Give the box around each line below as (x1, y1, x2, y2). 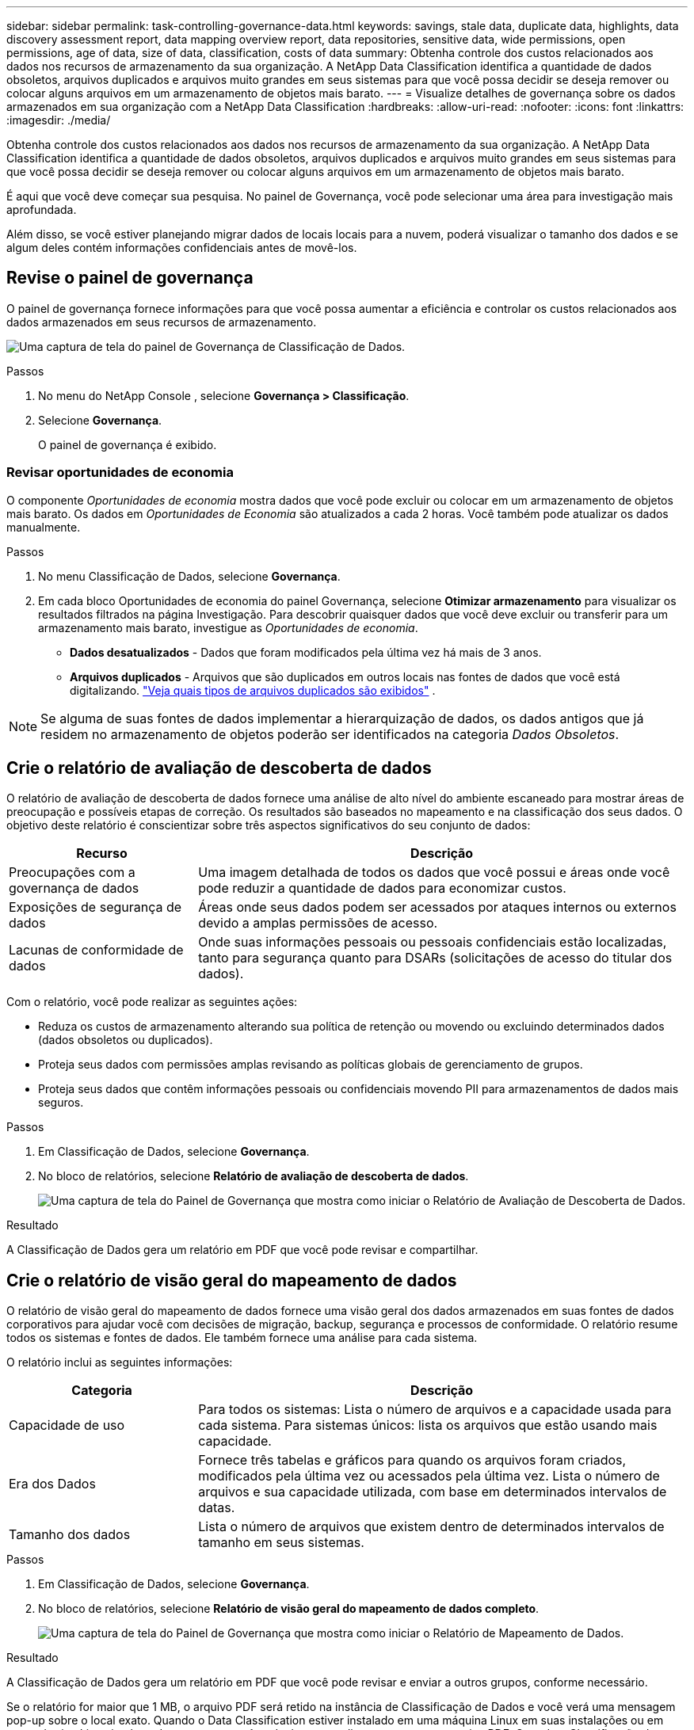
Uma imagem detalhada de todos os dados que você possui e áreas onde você (198, 864, 670, 881)
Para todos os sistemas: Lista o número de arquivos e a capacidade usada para (198, 1401, 672, 1418)
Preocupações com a (9, 864, 135, 881)
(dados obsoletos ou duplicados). (38, 1033, 213, 1047)
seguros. (38, 1096, 84, 1110)
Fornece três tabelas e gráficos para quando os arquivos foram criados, (198, 1452, 627, 1469)
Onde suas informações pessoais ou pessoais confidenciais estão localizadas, (198, 934, 667, 951)
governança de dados (9, 880, 139, 897)
